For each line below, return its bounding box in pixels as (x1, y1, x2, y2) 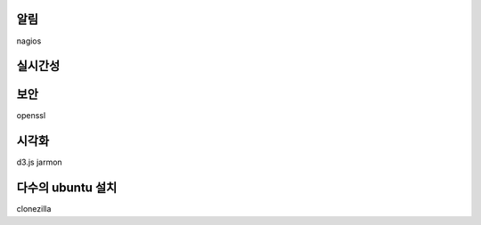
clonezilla (16, 204, 52, 214)
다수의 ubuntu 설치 (16, 181, 118, 196)
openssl (16, 110, 46, 121)
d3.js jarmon (16, 157, 62, 168)
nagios (16, 36, 42, 46)
